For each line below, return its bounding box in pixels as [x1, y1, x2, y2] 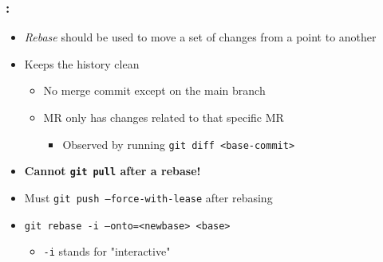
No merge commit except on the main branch [43, 82, 266, 99]
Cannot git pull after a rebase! [24, 162, 201, 179]
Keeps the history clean [24, 55, 140, 72]
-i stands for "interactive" [43, 243, 171, 260]
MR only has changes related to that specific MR [43, 109, 284, 125]
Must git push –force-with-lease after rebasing [24, 189, 273, 205]
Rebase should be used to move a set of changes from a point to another [24, 29, 377, 45]
